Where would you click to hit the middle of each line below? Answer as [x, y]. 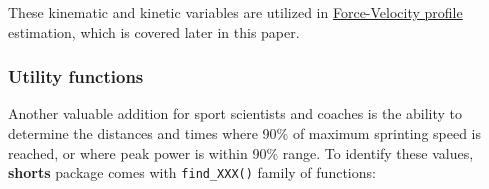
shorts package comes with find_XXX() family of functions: [192, 172]
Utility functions [76, 76]
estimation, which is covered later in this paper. [154, 31]
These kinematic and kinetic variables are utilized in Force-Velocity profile [235, 12]
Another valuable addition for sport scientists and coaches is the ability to [235, 113]
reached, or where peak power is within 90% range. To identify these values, [241, 152]
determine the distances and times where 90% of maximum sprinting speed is [245, 133]
